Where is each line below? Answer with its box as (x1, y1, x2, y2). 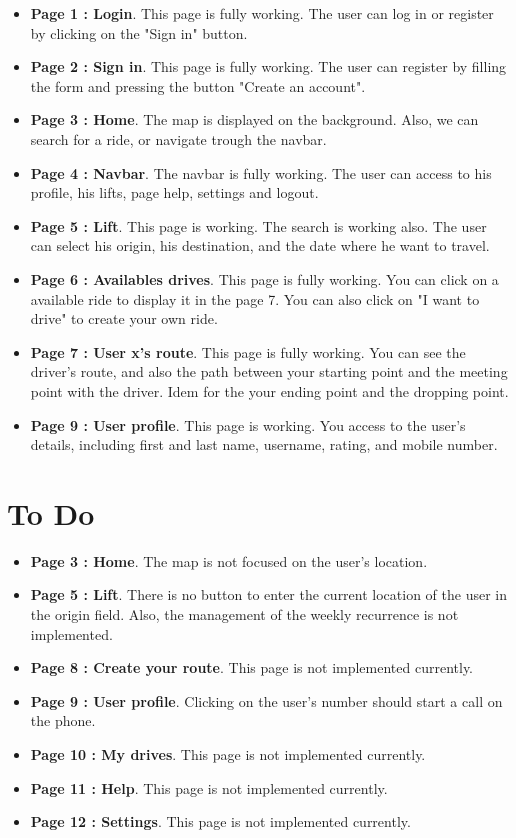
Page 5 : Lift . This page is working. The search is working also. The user (30, 215, 487, 236)
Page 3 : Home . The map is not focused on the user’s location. (30, 550, 428, 571)
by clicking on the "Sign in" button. (30, 22, 248, 43)
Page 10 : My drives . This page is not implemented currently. (30, 743, 426, 764)
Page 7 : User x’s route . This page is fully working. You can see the (30, 341, 466, 362)
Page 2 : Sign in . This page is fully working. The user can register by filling (30, 56, 507, 77)
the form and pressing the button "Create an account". (30, 75, 366, 96)
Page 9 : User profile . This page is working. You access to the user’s (30, 414, 466, 435)
